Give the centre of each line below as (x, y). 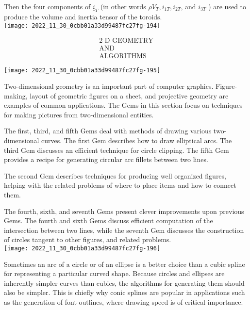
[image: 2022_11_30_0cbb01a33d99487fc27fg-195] (82, 71)
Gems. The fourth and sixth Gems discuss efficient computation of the (108, 220)
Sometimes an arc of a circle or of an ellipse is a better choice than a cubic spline (125, 264)
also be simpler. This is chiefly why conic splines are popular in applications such (125, 292)
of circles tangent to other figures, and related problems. (88, 239)
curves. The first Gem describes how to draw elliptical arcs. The (137, 140)
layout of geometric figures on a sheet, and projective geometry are (129, 95)
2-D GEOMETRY (126, 41)
